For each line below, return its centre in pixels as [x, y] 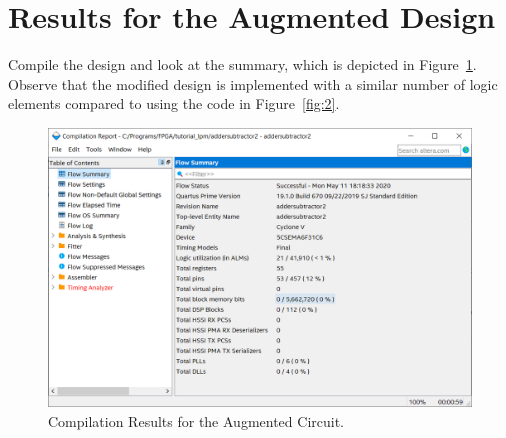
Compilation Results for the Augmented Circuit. [196, 420]
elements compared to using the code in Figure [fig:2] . [174, 103]
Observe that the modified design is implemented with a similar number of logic [253, 83]
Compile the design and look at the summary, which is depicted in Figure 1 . [242, 64]
